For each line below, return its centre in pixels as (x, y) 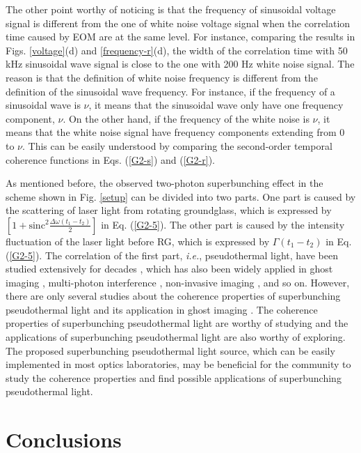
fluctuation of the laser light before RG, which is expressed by (138, 241)
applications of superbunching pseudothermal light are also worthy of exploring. (176, 337)
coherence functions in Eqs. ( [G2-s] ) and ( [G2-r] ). (110, 159)
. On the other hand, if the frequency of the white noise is (186, 118)
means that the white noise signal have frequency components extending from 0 (175, 132)
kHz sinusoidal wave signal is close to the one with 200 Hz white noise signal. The (180, 64)
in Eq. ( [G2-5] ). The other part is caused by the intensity (223, 224)
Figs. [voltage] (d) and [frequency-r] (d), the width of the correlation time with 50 (177, 50)
